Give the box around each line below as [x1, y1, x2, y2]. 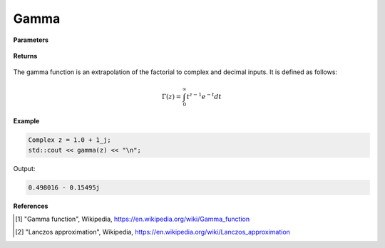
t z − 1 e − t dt [186, 91, 222, 100]
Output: [13, 164, 36, 172]
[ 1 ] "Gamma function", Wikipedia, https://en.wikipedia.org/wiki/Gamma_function [15, 215, 250, 223]
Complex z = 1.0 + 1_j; [28, 136, 112, 144]
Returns [13, 51, 38, 60]
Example [13, 117, 40, 125]
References [13, 202, 48, 210]
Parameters [13, 36, 49, 44]
